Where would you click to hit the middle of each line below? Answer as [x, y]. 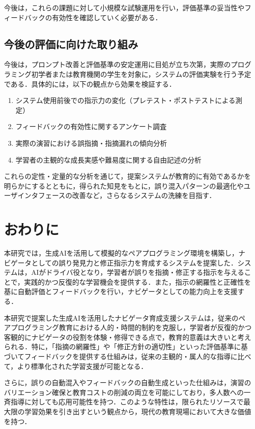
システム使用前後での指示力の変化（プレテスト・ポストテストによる [125, 100]
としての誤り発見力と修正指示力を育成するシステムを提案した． [134, 262]
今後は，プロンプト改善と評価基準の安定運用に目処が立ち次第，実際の [117, 64]
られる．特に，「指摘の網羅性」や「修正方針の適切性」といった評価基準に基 [126, 346]
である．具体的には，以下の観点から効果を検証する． [90, 83]
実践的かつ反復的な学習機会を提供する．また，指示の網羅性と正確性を [138, 281]
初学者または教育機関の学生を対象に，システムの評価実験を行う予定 [141, 74]
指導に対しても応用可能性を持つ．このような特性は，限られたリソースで [127, 402]
